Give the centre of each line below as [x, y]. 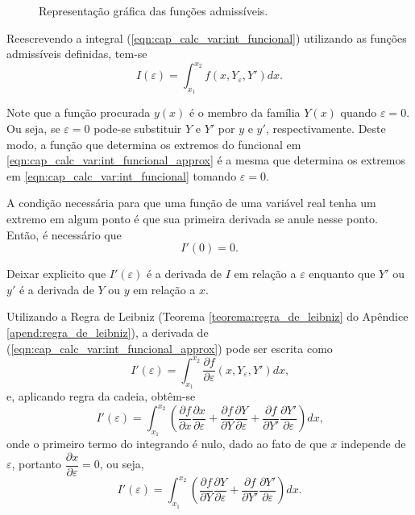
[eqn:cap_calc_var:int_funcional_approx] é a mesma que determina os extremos [206, 160]
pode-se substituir [138, 129]
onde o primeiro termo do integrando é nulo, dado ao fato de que [167, 444]
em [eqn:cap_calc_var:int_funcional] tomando [122, 175]
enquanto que [342, 274]
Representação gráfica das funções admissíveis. [154, 10]
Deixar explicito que [56, 274]
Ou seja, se [33, 129]
